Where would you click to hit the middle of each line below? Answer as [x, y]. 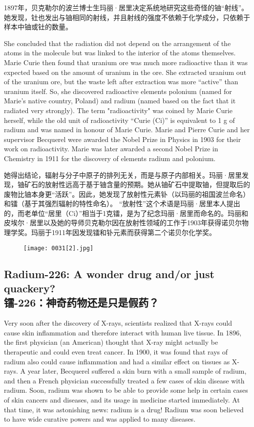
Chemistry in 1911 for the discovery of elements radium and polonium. [110, 158]
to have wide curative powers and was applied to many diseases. [100, 419]
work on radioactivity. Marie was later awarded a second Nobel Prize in [111, 149]
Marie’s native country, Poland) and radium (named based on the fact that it [120, 101]
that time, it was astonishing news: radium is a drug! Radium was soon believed [124, 409]
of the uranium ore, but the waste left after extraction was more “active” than [121, 82]
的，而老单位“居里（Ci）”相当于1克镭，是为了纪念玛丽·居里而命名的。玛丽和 [126, 213]
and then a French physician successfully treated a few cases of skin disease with [124, 380]
